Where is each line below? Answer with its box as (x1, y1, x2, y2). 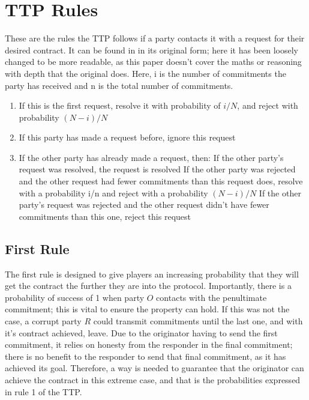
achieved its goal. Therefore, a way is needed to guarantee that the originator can (5, 362, 304, 374)
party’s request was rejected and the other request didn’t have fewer (19, 198, 269, 211)
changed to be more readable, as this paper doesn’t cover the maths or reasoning (5, 55, 302, 68)
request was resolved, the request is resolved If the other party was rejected (19, 163, 296, 175)
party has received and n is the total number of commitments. (5, 79, 233, 91)
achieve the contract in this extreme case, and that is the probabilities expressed (5, 373, 301, 386)
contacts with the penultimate (156, 291, 267, 303)
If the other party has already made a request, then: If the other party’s (19, 151, 284, 163)
